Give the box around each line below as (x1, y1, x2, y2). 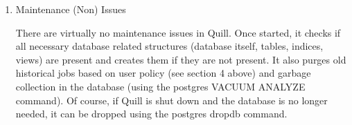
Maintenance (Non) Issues (15, 2, 126, 16)
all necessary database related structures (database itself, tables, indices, (15, 39, 324, 53)
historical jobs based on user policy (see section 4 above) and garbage (15, 66, 311, 80)
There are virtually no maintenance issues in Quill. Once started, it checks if (15, 25, 341, 39)
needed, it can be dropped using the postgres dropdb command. (15, 106, 288, 121)
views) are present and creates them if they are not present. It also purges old (15, 52, 346, 66)
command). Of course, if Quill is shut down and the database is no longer (15, 93, 328, 107)
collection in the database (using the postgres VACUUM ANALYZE (15, 79, 306, 93)
